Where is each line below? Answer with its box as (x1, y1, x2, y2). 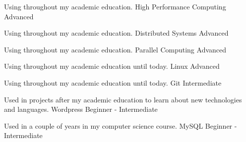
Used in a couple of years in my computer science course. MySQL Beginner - (4, 120, 237, 131)
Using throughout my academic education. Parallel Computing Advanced (4, 44, 227, 54)
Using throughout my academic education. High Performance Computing (4, 1, 226, 11)
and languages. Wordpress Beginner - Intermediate (4, 104, 158, 114)
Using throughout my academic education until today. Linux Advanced (4, 61, 220, 71)
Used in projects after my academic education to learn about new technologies (4, 94, 242, 104)
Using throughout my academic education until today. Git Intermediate (4, 77, 222, 88)
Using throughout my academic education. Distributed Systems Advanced (4, 28, 229, 38)
